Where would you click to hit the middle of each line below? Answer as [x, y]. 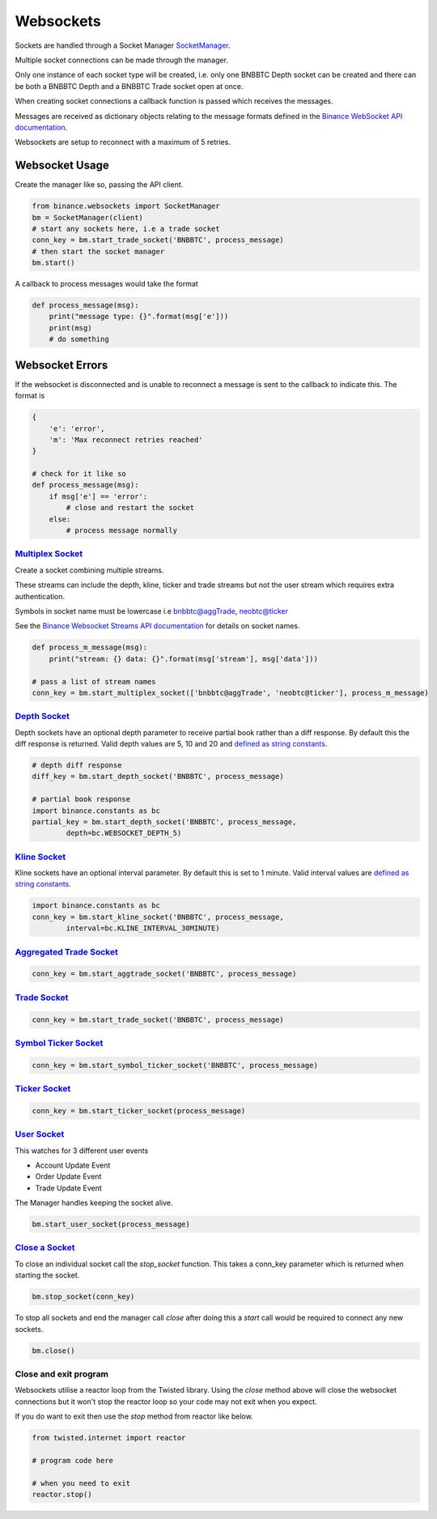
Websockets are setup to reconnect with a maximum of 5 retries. [123, 143]
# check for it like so [79, 474]
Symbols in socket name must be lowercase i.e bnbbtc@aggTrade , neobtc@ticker [152, 611]
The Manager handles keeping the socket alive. [94, 1203]
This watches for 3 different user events [82, 1151]
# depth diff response [77, 765]
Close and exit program [62, 1374]
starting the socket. [47, 1275]
